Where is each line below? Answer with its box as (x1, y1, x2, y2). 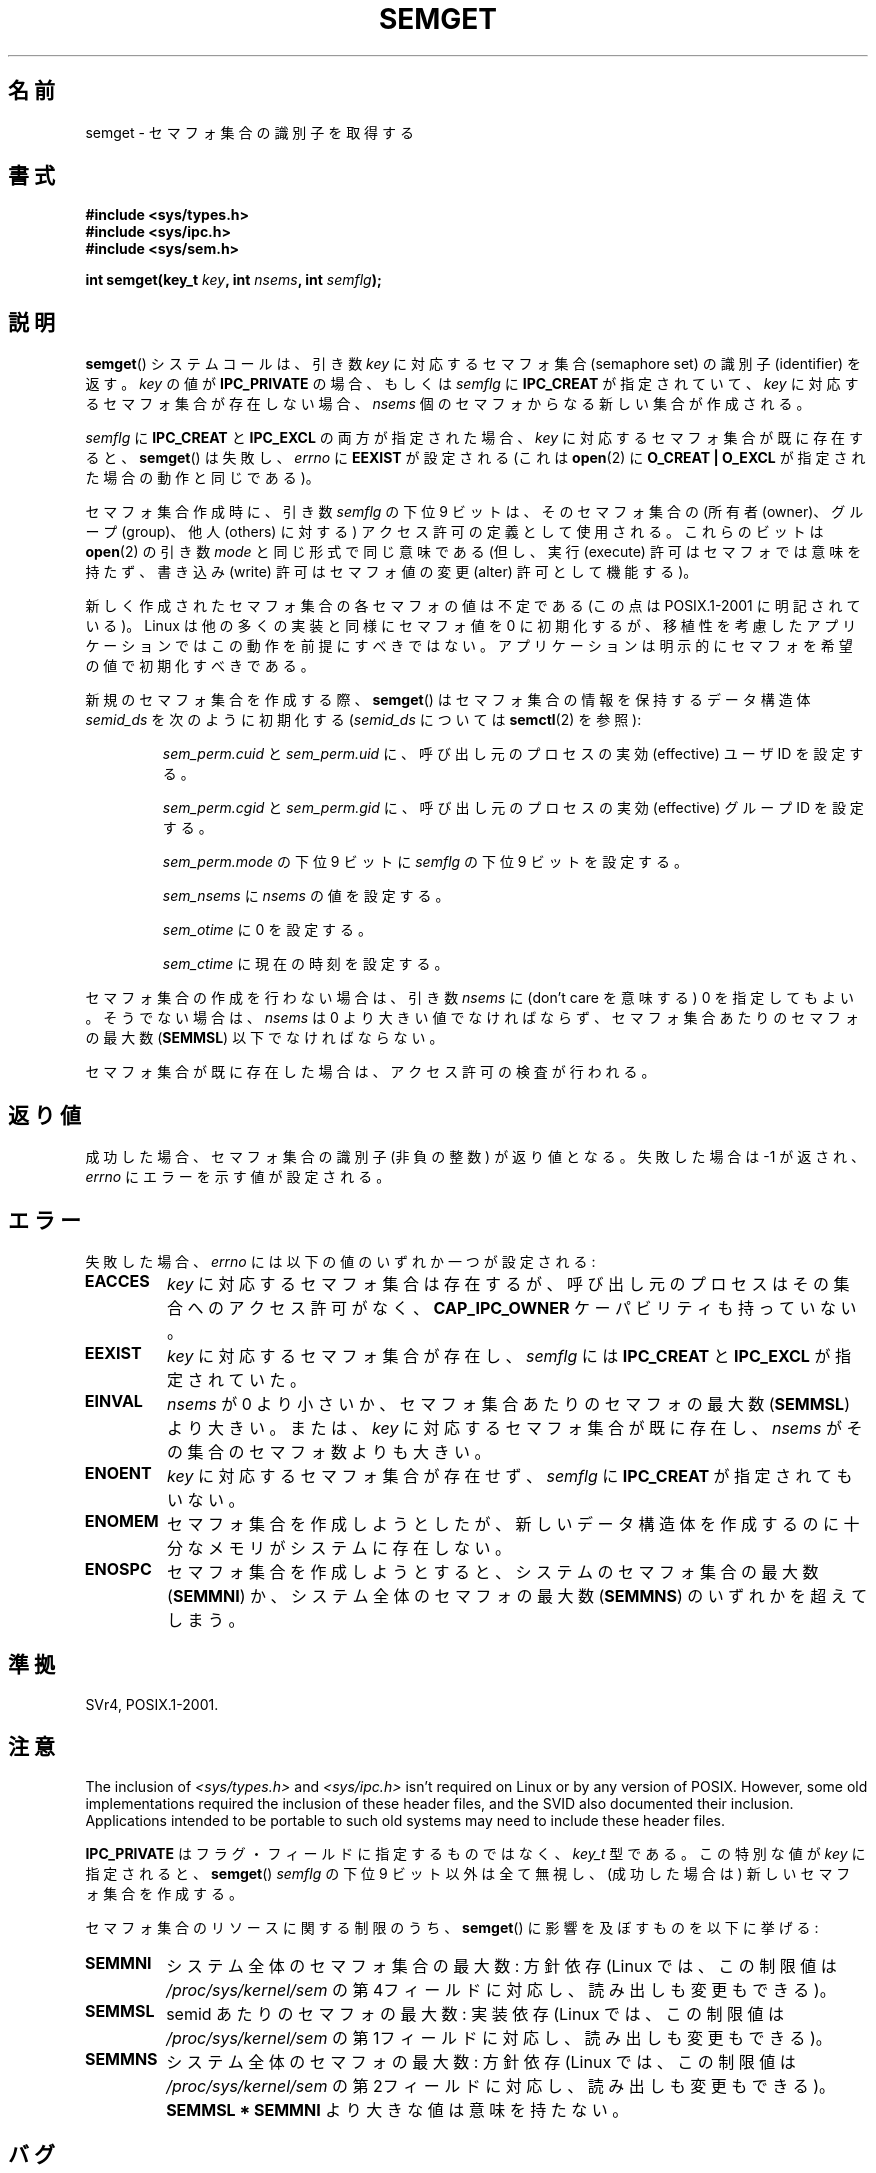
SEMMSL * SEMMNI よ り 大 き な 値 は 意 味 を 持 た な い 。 (166, 2099, 629, 2120)
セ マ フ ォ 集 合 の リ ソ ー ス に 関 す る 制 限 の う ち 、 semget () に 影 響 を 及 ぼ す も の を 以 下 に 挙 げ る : (85, 1918, 819, 1936)
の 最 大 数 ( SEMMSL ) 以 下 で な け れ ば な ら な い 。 (85, 1029, 444, 1047)
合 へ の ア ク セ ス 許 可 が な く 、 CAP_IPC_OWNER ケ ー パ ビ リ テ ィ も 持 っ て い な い (167, 1297, 857, 1318)
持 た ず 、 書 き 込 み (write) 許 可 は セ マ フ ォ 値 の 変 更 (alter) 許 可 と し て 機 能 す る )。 (85, 563, 698, 581)
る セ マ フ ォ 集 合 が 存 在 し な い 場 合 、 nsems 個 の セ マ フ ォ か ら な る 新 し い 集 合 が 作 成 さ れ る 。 (85, 395, 811, 413)
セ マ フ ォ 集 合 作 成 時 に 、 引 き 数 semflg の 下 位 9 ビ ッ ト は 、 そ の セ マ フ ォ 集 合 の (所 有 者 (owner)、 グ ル (85, 503, 864, 521)
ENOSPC (84, 1558, 152, 1579)
